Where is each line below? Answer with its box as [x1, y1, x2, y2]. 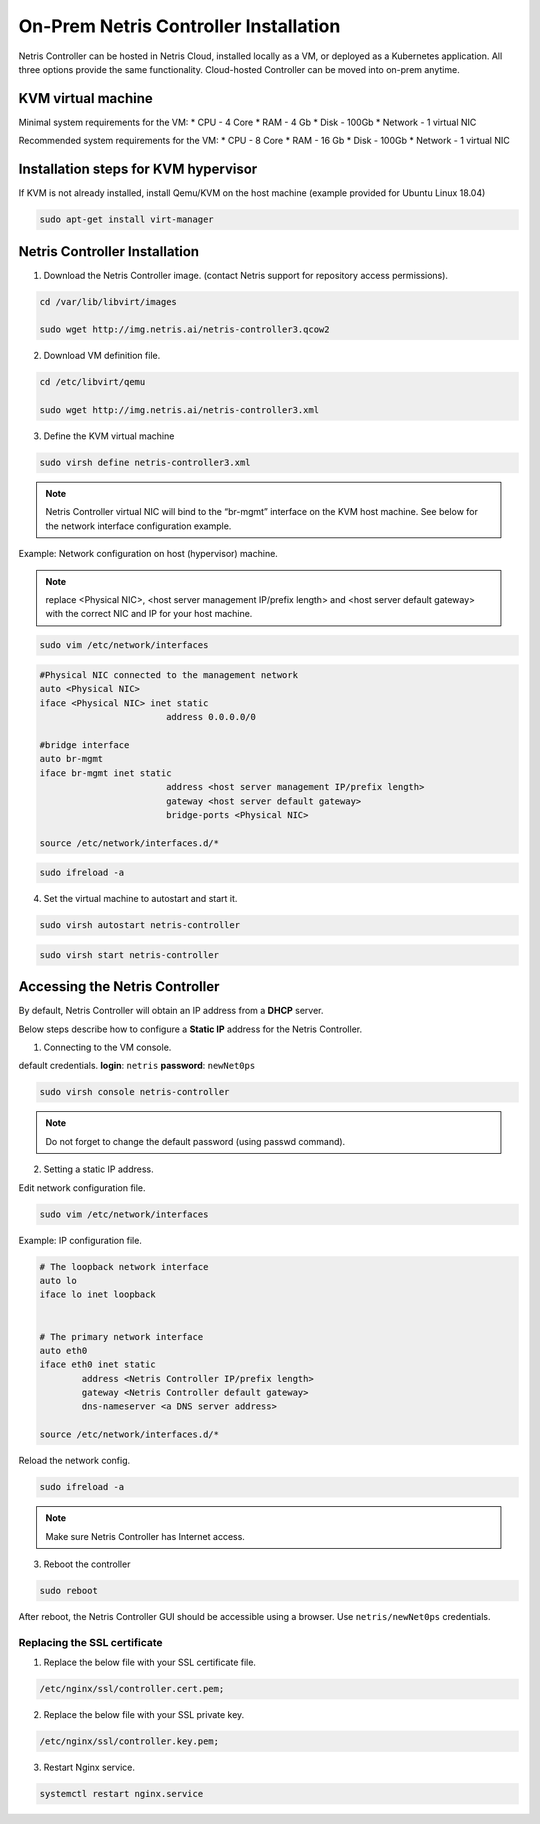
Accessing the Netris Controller [18, 978, 220, 995]
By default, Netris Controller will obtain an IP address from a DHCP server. [18, 1005, 324, 1017]
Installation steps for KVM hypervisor [18, 161, 258, 178]
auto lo [39, 1275, 77, 1286]
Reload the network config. [18, 1455, 131, 1467]
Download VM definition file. [43, 350, 161, 362]
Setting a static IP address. [43, 1163, 154, 1175]
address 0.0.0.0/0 [165, 711, 257, 723]
